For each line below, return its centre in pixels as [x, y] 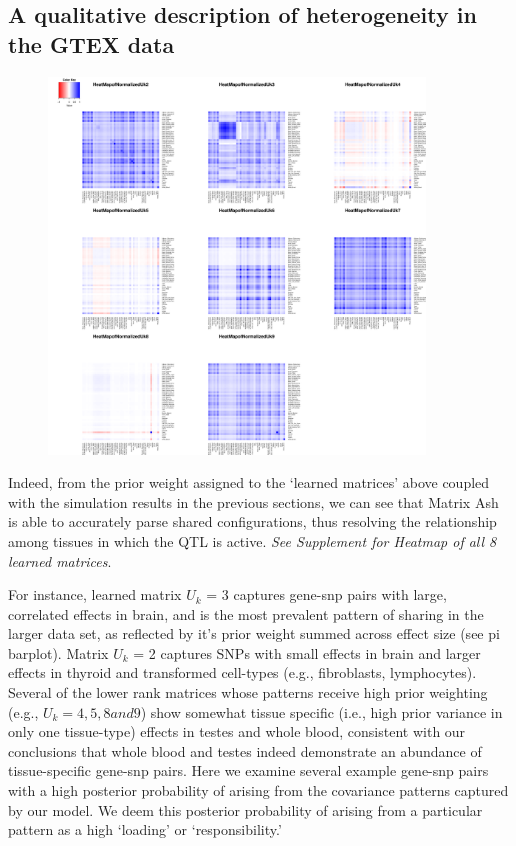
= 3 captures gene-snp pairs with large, [326, 594]
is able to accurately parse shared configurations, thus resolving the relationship [252, 521]
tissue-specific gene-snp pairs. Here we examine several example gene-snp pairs [248, 770]
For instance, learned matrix [95, 594]
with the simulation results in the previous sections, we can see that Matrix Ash [253, 501]
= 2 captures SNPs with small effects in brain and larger [307, 652]
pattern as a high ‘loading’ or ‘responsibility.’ [145, 829]
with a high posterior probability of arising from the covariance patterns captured [258, 790]
